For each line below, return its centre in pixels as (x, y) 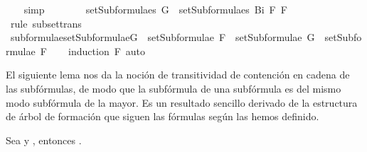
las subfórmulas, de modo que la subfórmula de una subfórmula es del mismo (174, 88)
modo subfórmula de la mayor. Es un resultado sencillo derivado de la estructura (182, 102)
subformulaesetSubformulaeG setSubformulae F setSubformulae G (163, 37)
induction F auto (107, 51)
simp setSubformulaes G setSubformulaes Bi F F (155, 9)
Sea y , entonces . (44, 140)
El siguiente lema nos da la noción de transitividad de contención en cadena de (178, 75)
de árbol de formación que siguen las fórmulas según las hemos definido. (163, 116)
